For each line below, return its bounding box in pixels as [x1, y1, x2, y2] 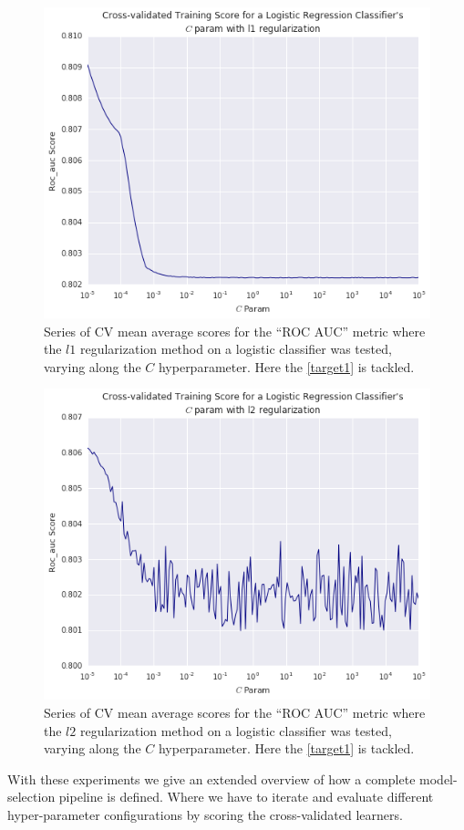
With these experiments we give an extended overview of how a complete [7, 769, 416, 788]
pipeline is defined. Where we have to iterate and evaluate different [58, 787, 434, 806]
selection [7, 787, 56, 806]
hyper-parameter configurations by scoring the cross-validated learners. [7, 804, 403, 824]
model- [419, 769, 458, 788]
